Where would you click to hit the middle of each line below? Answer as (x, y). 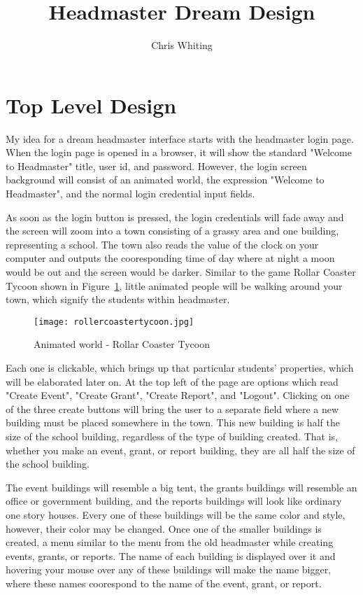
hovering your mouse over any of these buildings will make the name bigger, (169, 569)
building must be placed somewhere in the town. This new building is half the (173, 422)
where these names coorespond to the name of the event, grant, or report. (164, 583)
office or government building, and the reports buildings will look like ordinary (174, 501)
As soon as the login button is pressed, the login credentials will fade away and (175, 217)
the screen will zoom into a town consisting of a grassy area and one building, (172, 231)
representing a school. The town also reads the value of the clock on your (162, 244)
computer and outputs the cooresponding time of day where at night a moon (170, 258)
